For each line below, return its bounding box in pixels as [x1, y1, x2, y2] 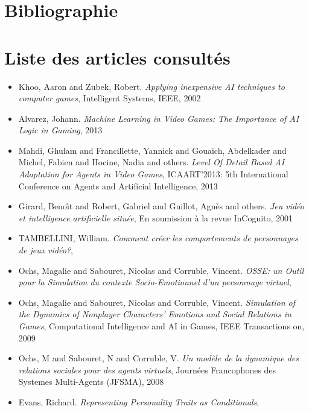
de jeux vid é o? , [18, 244, 74, 256]
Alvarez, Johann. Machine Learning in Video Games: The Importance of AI [18, 112, 299, 124]
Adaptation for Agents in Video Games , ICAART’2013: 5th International [18, 168, 288, 180]
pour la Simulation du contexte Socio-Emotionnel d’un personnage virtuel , [18, 276, 291, 288]
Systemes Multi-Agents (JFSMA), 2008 [18, 375, 164, 388]
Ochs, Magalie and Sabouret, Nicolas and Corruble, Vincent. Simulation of [18, 296, 296, 308]
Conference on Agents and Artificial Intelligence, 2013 [18, 179, 218, 192]
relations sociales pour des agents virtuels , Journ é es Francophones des [18, 363, 276, 376]
